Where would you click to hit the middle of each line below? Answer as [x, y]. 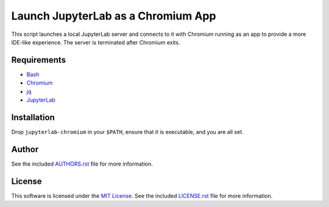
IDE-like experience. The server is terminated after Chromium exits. [96, 42]
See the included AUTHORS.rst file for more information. [82, 164]
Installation [33, 117]
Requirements [39, 60]
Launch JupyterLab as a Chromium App [114, 16]
